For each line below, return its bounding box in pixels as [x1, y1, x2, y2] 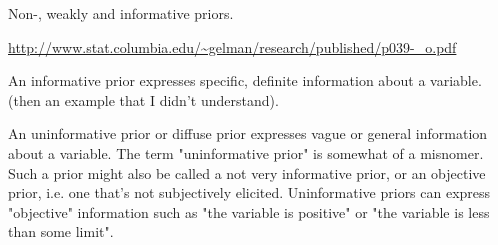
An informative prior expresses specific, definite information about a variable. [8, 70, 482, 91]
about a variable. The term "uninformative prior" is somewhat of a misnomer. [8, 142, 484, 163]
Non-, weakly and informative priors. [8, 3, 234, 23]
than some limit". [8, 221, 114, 242]
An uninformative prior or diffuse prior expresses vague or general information [8, 123, 488, 144]
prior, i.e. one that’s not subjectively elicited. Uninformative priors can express [8, 182, 491, 203]
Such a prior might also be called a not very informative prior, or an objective [8, 162, 486, 183]
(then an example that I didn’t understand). [8, 89, 279, 110]
